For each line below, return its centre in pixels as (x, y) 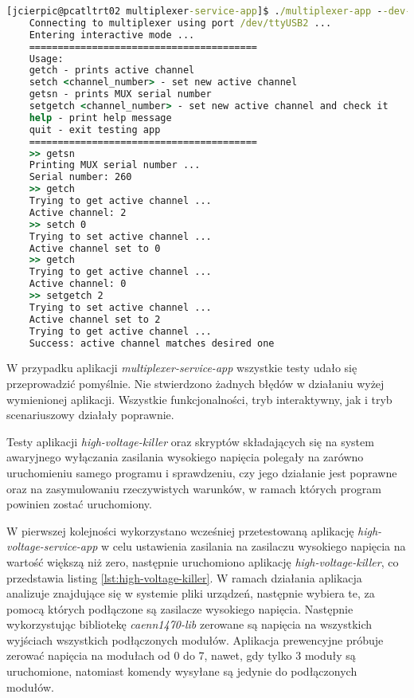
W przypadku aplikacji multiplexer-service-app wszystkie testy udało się (182, 368)
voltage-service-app (52, 546)
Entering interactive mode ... (112, 35)
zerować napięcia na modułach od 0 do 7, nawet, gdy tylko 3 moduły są (181, 655)
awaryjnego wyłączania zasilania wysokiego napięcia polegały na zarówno (185, 457)
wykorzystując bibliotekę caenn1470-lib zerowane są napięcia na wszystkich (189, 624)
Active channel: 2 (78, 212)
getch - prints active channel (112, 71)
